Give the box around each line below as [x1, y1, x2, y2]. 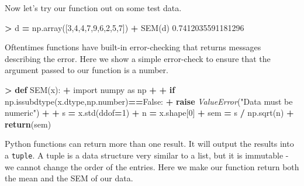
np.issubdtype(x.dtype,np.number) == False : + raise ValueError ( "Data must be [5, 95, 293, 107]
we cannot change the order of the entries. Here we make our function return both [5, 160, 299, 173]
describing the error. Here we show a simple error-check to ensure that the [5, 52, 271, 64]
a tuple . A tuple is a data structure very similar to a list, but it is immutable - [5, 149, 289, 161]
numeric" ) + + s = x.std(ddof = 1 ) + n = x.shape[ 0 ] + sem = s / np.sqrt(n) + [5, 106, 294, 119]
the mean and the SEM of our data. [5, 172, 133, 184]
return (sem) [5, 118, 51, 130]
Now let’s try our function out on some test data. [5, 2, 182, 13]
